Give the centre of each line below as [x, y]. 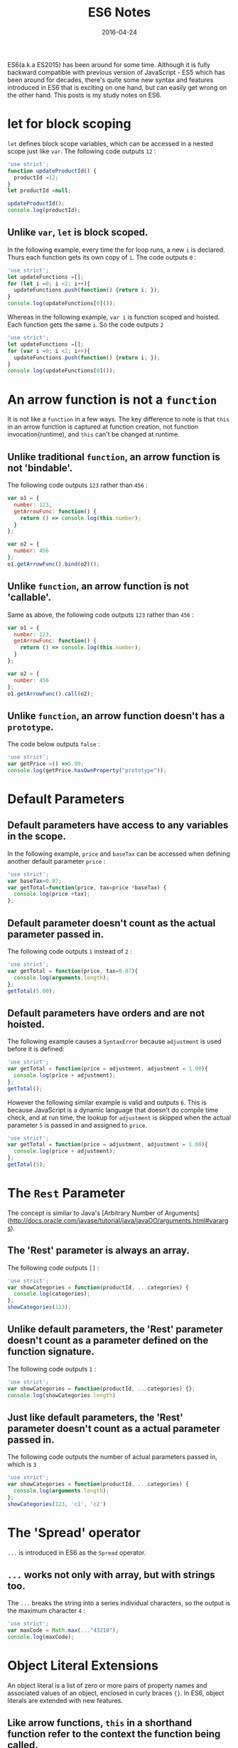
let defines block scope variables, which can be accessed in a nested [110, 143]
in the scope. [37, 836]
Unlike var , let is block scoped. [78, 232]
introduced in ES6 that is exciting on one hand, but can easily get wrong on [117, 87]
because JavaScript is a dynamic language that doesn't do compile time [113, 1110]
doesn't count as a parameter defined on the [108, 1340]
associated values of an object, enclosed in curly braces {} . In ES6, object [116, 1693]
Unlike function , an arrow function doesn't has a [116, 716]
